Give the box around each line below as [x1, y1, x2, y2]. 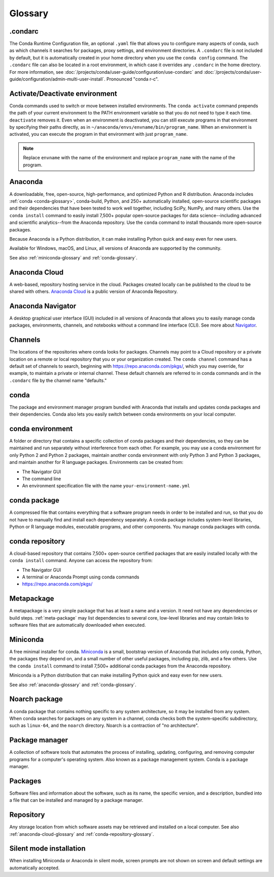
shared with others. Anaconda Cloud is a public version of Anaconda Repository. [9, 288, 178, 295]
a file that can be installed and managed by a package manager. [9, 797, 144, 803]
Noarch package [9, 695, 63, 704]
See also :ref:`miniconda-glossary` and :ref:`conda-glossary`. [9, 254, 138, 260]
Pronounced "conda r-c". [107, 76, 159, 82]
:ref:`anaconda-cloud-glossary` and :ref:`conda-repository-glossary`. [9, 831, 154, 837]
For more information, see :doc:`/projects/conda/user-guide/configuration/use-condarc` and [9, 69, 203, 75]
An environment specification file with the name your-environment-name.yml [22, 483, 190, 489]
